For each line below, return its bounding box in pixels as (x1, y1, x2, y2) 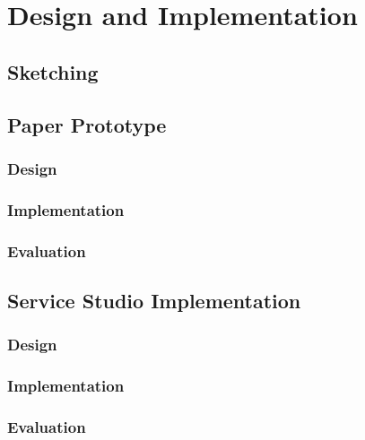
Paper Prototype (7, 110, 167, 138)
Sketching (7, 57, 99, 85)
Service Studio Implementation (7, 286, 301, 314)
